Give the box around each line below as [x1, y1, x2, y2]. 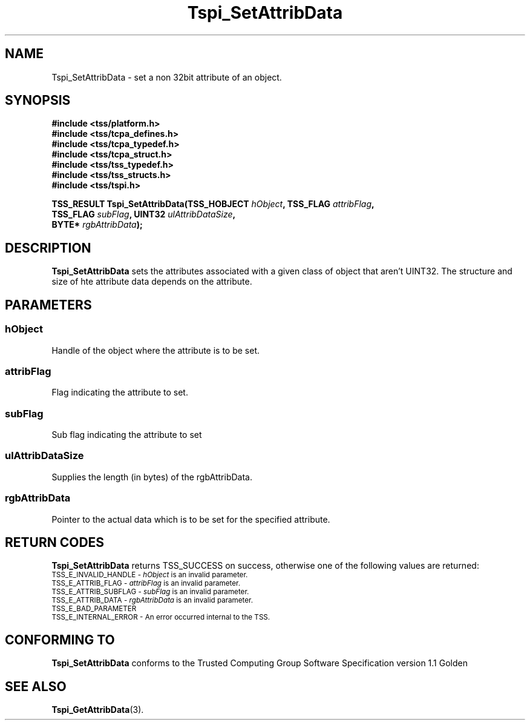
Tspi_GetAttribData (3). [51, 704, 144, 715]
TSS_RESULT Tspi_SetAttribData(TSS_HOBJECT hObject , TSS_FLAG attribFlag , [51, 199, 375, 210]
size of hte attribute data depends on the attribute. [51, 276, 252, 287]
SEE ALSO [5, 678, 67, 694]
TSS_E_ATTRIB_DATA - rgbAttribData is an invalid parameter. [51, 596, 254, 605]
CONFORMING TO [5, 632, 115, 647]
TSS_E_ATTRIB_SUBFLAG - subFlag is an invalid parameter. [51, 588, 249, 597]
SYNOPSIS [5, 93, 71, 108]
